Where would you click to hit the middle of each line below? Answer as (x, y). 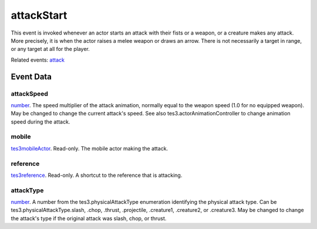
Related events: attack (38, 60)
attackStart (39, 15)
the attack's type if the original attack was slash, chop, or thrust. (89, 218)
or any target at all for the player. (50, 49)
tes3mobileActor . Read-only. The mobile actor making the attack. (90, 148)
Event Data (31, 76)
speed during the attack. (41, 122)
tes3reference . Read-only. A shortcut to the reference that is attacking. (97, 175)
